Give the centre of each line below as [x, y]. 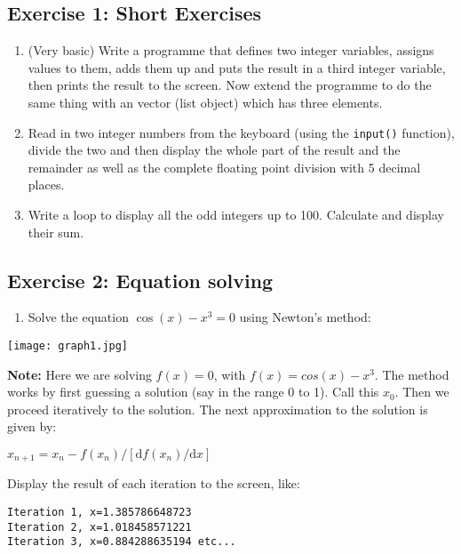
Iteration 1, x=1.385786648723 [99, 513]
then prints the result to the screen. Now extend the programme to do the [230, 85]
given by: [32, 426]
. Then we [422, 392]
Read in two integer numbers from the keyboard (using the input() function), [241, 132]
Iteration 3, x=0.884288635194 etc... [122, 542]
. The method [412, 374]
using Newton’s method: [305, 317]
